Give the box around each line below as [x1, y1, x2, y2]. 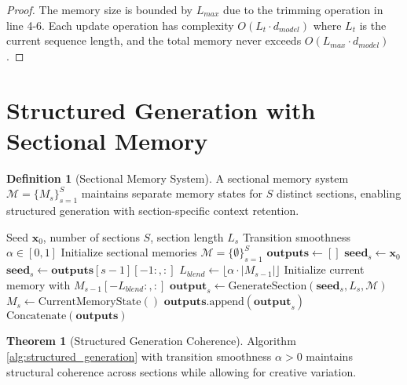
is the [359, 16, 387, 33]
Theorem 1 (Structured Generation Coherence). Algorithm [6, 332, 296, 349]
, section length [150, 228, 224, 245]
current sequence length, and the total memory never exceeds [6, 32, 302, 49]
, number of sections [42, 228, 140, 245]
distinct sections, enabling [277, 185, 401, 202]
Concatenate [6, 311, 67, 322]
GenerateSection [228, 280, 307, 292]
